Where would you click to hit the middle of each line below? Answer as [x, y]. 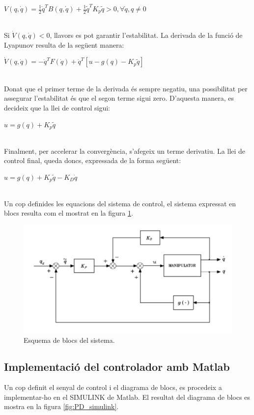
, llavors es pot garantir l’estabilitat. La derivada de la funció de [146, 35]
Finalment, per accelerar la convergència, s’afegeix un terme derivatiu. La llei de [125, 151]
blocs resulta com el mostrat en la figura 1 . [69, 213]
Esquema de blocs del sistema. [69, 340]
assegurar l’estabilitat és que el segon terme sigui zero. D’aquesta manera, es [119, 98]
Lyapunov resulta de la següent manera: [64, 44]
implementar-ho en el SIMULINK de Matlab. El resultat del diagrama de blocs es [127, 397]
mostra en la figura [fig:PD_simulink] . [61, 406]
